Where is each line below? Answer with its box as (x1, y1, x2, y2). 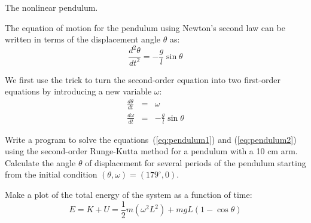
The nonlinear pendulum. (5, 1, 98, 13)
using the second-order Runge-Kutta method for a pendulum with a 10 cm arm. (5, 145, 298, 157)
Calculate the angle (5, 156, 76, 169)
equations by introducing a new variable (5, 85, 152, 97)
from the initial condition (5, 168, 97, 181)
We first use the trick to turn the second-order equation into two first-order (5, 73, 281, 85)
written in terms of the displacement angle (5, 33, 160, 45)
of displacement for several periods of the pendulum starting (85, 156, 306, 169)
